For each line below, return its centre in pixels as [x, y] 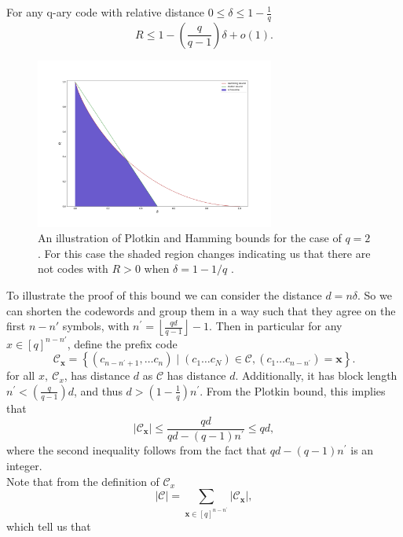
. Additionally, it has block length [316, 375]
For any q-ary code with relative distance [105, 12]
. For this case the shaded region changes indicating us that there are [204, 253]
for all [21, 375]
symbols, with [96, 326]
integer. [24, 466]
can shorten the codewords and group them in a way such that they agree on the [201, 310]
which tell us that [49, 526]
